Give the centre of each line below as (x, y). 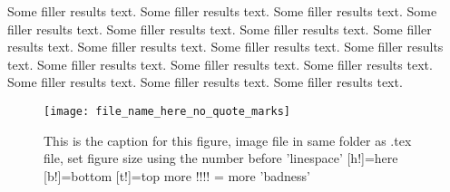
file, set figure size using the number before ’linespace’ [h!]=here (221, 158)
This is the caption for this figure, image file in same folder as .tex (228, 140)
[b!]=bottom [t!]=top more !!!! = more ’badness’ (177, 175)
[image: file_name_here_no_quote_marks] (167, 111)
